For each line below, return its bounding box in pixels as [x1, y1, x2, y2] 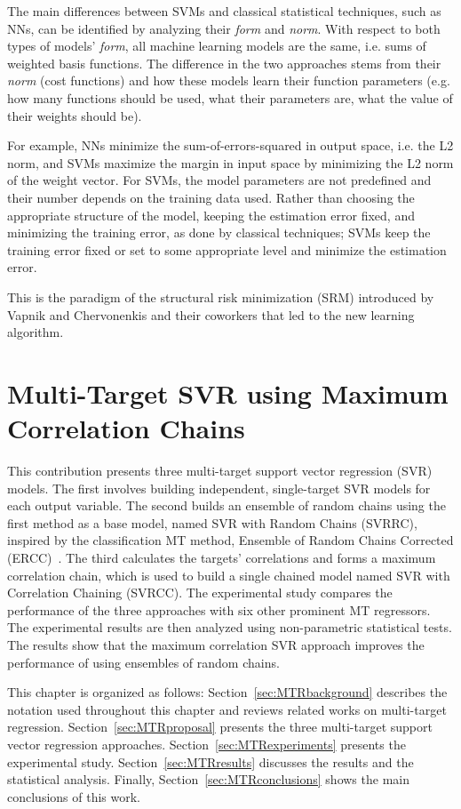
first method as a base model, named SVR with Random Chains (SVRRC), [7, 513, 417, 532]
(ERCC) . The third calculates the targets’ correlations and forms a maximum [7, 548, 436, 566]
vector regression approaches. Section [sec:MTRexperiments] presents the [7, 734, 406, 753]
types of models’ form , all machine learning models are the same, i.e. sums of [7, 36, 426, 55]
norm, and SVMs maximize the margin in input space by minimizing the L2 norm [7, 153, 454, 172]
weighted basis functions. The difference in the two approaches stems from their [7, 53, 441, 72]
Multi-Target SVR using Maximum [7, 374, 449, 411]
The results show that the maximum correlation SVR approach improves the [7, 635, 425, 653]
